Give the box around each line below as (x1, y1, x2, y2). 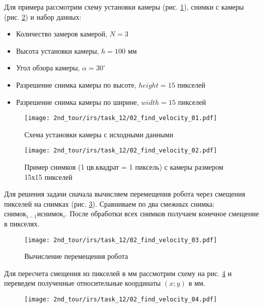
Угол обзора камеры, (16, 62, 80, 73)
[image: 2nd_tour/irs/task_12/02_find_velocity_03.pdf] (24, 236, 217, 244)
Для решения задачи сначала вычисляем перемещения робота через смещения (4, 188, 245, 199)
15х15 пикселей (24, 171, 73, 182)
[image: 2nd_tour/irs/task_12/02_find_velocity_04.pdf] (24, 296, 217, 303)
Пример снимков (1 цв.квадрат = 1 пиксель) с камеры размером (24, 162, 223, 172)
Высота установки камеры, (16, 45, 99, 56)
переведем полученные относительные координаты (4, 278, 161, 288)
